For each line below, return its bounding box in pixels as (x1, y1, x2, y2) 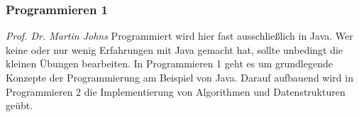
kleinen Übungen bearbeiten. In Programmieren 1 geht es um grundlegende (6, 56, 333, 71)
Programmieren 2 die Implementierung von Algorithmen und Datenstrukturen (6, 84, 346, 99)
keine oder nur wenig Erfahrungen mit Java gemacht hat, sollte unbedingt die (6, 42, 343, 57)
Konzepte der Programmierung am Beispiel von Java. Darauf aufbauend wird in (6, 70, 353, 84)
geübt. (6, 98, 33, 113)
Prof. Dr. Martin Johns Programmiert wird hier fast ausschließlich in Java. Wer (6, 28, 353, 43)
